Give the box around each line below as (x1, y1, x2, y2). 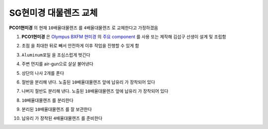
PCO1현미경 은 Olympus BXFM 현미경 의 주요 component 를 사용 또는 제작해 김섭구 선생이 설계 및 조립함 (21, 34, 226, 40)
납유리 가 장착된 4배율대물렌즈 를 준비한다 (21, 115, 103, 121)
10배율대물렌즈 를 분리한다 (21, 97, 74, 103)
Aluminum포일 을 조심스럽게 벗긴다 (21, 52, 90, 58)
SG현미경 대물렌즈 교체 (9, 7, 98, 18)
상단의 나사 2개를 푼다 (21, 70, 65, 76)
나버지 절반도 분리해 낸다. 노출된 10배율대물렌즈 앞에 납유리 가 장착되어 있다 (21, 88, 169, 94)
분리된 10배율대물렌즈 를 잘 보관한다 (21, 106, 92, 112)
